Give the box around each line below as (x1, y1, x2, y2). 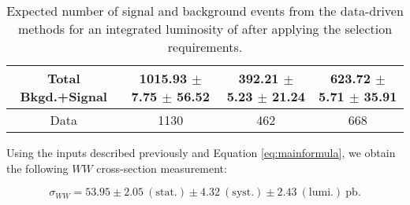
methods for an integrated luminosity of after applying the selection (17, 20, 393, 38)
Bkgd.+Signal (20, 87, 107, 105)
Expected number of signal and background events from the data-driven (6, 2, 404, 20)
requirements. (167, 38, 243, 56)
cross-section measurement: (96, 159, 227, 176)
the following (6, 159, 69, 176)
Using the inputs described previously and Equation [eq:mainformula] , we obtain (6, 145, 396, 160)
